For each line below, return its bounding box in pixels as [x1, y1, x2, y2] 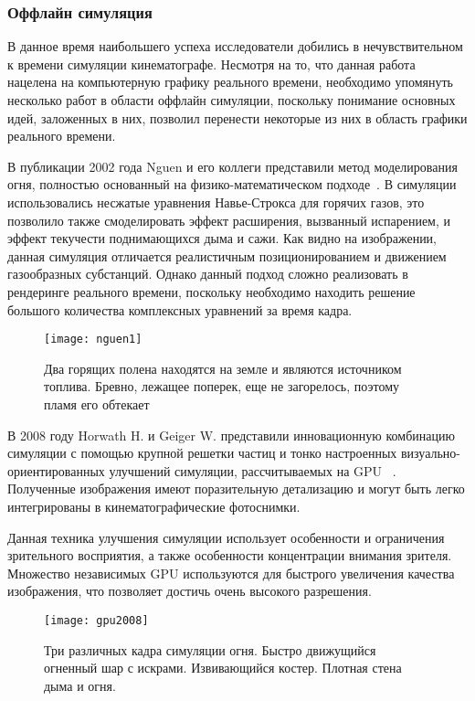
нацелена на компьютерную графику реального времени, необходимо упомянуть [7, 72, 454, 91]
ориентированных [7, 461, 105, 480]
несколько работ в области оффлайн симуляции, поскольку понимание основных [7, 90, 456, 109]
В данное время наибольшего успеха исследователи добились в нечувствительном [7, 37, 463, 56]
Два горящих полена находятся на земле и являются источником [44, 358, 402, 377]
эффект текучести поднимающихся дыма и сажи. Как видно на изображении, [7, 228, 438, 248]
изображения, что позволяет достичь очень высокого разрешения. [7, 581, 372, 600]
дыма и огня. [44, 675, 116, 695]
